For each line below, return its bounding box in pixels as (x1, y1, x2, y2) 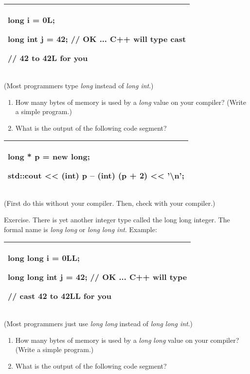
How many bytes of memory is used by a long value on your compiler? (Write (15, 97, 246, 107)
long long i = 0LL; (8, 252, 80, 264)
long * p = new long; (8, 151, 90, 162)
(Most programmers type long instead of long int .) (4, 80, 154, 90)
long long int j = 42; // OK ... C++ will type (8, 271, 187, 283)
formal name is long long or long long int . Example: (4, 224, 157, 234)
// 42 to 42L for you (8, 52, 88, 63)
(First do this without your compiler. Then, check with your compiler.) (4, 198, 215, 208)
